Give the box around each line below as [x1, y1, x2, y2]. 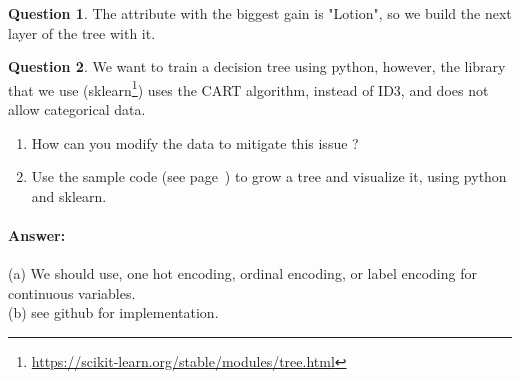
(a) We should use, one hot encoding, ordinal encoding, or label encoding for [8, 263, 477, 284]
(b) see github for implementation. [8, 302, 219, 323]
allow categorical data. [8, 99, 146, 120]
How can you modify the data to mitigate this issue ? [31, 132, 359, 153]
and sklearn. [31, 185, 107, 206]
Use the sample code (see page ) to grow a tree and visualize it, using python [31, 166, 507, 187]
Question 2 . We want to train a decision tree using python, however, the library [8, 56, 506, 77]
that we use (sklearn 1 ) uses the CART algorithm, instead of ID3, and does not [8, 76, 489, 100]
